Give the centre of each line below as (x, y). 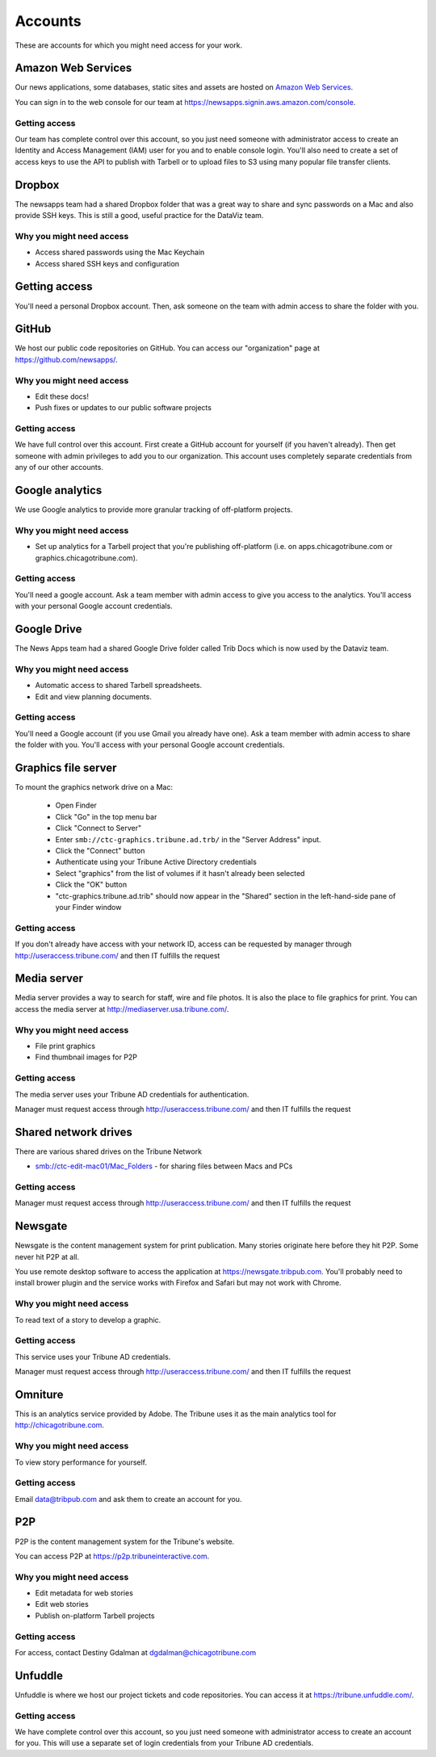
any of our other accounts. (59, 468)
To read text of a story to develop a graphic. (88, 1319)
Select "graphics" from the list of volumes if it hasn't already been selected (180, 873)
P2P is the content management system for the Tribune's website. (125, 1541)
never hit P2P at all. (47, 1256)
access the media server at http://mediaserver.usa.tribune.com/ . (122, 1008)
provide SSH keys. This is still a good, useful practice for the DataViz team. (139, 216)
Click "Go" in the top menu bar (106, 816)
